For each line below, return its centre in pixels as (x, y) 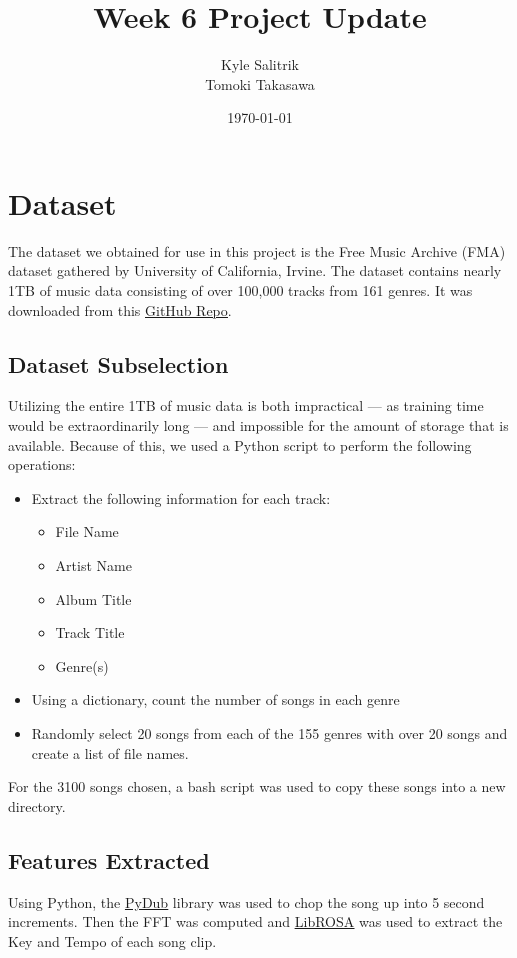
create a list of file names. (110, 752)
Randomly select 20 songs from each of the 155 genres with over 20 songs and (269, 732)
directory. (37, 805)
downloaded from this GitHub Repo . (120, 309)
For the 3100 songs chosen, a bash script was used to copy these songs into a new (257, 786)
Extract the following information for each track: (181, 497)
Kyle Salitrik (260, 64)
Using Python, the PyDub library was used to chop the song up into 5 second (246, 901)
